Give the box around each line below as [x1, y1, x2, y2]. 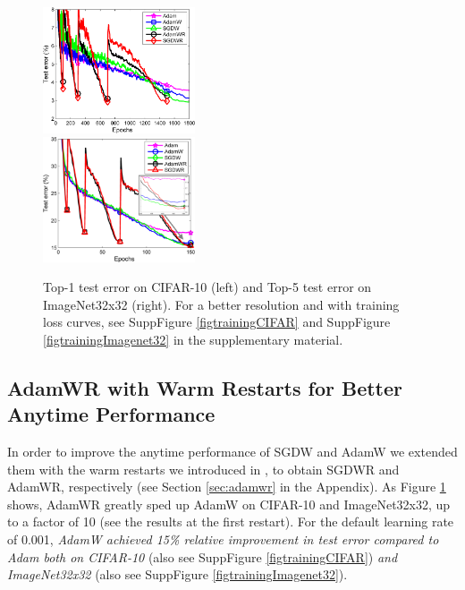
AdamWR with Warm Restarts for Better [7, 373, 403, 401]
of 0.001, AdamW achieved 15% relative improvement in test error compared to [7, 530, 439, 549]
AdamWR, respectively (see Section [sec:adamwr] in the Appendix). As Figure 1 [7, 477, 446, 496]
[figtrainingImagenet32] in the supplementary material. [43, 329, 343, 348]
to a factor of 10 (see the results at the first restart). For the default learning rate [7, 512, 454, 531]
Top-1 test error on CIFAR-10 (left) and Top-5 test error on [43, 278, 372, 296]
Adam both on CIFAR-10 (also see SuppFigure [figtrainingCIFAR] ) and [7, 547, 398, 566]
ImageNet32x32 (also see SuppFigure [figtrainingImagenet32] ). [7, 565, 348, 584]
